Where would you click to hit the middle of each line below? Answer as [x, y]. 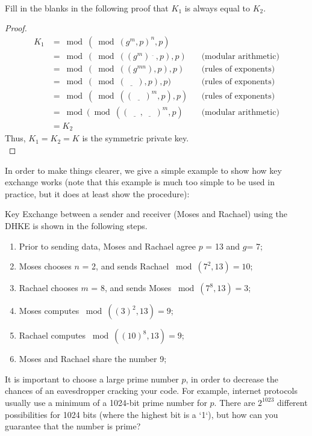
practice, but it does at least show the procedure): [97, 193]
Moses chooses [45, 266]
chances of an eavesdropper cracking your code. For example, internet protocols [151, 391]
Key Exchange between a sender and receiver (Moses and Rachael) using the [146, 214]
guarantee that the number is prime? [73, 426]
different [292, 402]
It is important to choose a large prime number [92, 379]
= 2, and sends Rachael [126, 266]
